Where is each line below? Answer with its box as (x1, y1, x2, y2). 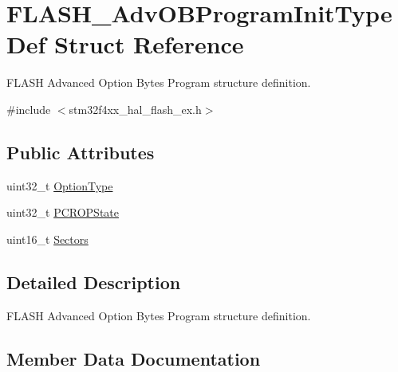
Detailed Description (6, 269, 181, 294)
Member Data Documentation (6, 346, 261, 370)
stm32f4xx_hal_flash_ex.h (69, 100, 202, 117)
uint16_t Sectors (6, 230, 89, 247)
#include (6, 100, 51, 117)
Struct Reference (54, 28, 244, 61)
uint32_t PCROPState (6, 204, 119, 221)
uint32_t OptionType (6, 177, 113, 194)
